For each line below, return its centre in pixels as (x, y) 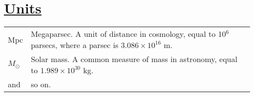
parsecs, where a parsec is (75, 45)
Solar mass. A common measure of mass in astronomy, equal (134, 59)
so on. (41, 84)
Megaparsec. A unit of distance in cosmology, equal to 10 (128, 34)
